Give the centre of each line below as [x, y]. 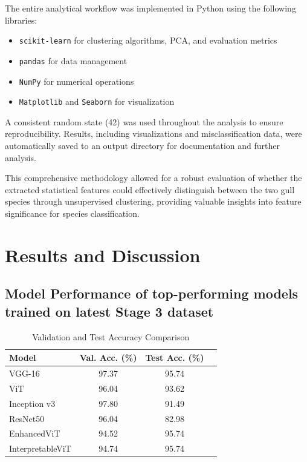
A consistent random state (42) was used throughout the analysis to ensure [144, 121]
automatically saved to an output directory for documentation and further [142, 145]
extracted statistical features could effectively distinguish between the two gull [150, 189]
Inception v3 [32, 403]
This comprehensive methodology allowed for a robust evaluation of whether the [153, 178]
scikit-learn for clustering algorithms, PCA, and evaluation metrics [148, 40]
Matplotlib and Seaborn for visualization [97, 101]
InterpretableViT [40, 448]
